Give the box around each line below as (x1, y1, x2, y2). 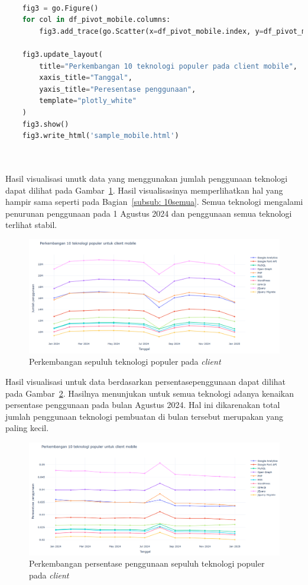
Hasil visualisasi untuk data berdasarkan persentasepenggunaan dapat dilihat (5, 375, 286, 388)
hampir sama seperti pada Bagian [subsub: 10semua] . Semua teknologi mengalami (5, 195, 303, 208)
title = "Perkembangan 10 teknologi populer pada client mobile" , (39, 62, 297, 70)
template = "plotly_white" (39, 97, 137, 105)
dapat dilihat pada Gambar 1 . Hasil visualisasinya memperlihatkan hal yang (5, 184, 283, 196)
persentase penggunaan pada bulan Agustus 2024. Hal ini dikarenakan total (5, 398, 280, 411)
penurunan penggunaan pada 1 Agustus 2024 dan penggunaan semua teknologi (5, 207, 292, 219)
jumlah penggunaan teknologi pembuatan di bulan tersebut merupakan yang (5, 410, 284, 422)
